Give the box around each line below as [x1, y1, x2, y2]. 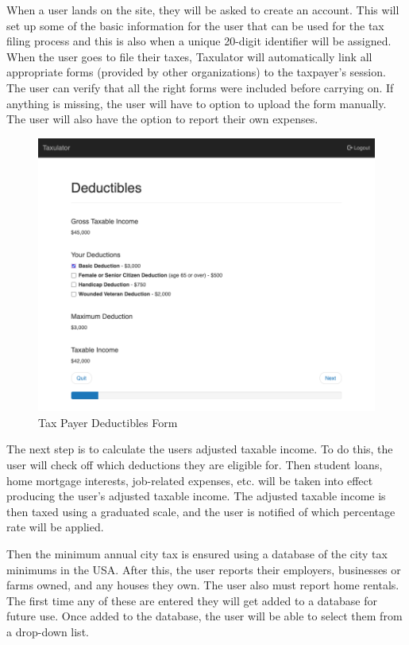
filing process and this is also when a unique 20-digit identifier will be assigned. [6, 33, 392, 49]
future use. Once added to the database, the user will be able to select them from [6, 608, 403, 624]
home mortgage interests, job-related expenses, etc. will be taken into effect [6, 472, 373, 488]
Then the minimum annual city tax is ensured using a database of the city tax [6, 546, 388, 562]
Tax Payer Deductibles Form [38, 414, 178, 430]
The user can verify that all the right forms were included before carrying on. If [6, 79, 394, 95]
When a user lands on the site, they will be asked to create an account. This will [6, 2, 399, 17]
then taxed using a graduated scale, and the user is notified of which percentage [6, 503, 395, 519]
